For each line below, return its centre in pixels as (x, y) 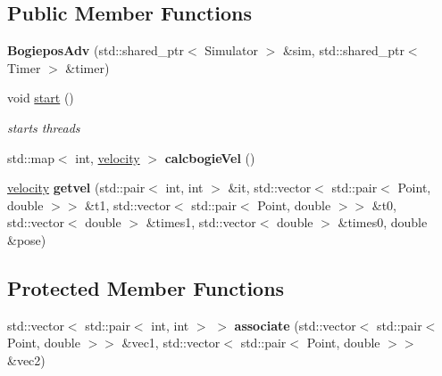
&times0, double (383, 222)
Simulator (231, 50)
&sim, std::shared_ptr (343, 50)
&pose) (27, 239)
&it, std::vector (270, 188)
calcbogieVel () (210, 157)
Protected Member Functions (146, 287)
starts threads (44, 127)
